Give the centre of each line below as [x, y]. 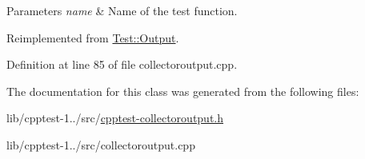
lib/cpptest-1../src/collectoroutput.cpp [101, 144]
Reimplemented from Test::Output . [93, 37]
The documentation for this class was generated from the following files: [183, 91]
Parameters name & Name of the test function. [122, 10]
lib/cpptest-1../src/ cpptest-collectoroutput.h [115, 118]
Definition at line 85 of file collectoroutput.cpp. [122, 64]
